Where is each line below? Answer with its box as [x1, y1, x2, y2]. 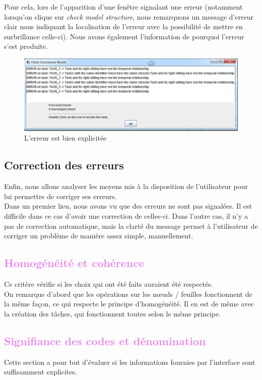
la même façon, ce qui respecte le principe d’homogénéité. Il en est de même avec [4, 298, 254, 309]
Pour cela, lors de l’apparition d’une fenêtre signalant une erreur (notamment [4, 2, 243, 12]
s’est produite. [4, 41, 48, 51]
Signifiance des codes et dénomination [4, 333, 206, 348]
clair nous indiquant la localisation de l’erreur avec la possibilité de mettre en [4, 21, 243, 32]
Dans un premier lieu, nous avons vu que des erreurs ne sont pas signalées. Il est [4, 201, 252, 211]
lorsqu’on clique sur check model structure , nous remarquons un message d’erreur [4, 11, 253, 22]
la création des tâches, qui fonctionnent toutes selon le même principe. [4, 308, 221, 319]
